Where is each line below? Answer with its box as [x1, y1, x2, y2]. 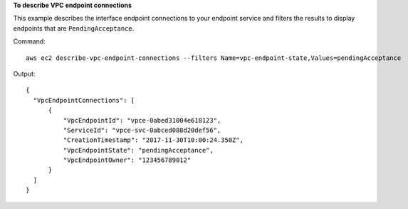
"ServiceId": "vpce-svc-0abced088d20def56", [63, 126, 221, 134]
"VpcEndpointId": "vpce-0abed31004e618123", [63, 116, 221, 124]
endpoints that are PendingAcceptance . [13, 24, 135, 32]
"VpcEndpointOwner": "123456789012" [63, 156, 192, 164]
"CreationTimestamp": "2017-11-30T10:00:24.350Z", [63, 136, 244, 144]
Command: [13, 37, 46, 46]
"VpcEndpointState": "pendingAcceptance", [63, 146, 214, 154]
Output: [13, 69, 36, 78]
